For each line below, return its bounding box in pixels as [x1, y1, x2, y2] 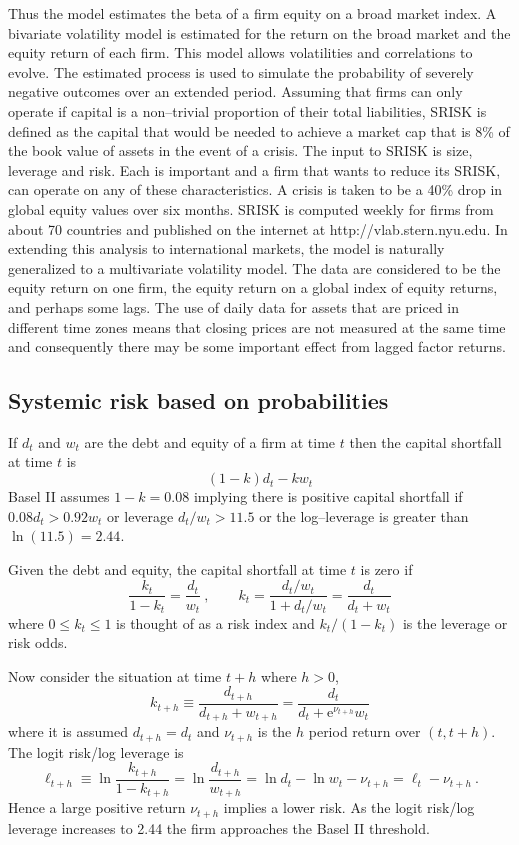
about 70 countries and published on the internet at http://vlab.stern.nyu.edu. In [8, 218, 508, 239]
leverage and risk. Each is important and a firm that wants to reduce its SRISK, [8, 159, 501, 180]
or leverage [107, 505, 174, 526]
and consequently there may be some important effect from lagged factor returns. [8, 336, 506, 357]
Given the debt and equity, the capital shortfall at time [8, 558, 347, 579]
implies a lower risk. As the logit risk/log [223, 797, 475, 818]
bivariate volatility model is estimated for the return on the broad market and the [8, 22, 511, 43]
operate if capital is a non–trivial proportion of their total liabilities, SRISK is [8, 100, 487, 121]
